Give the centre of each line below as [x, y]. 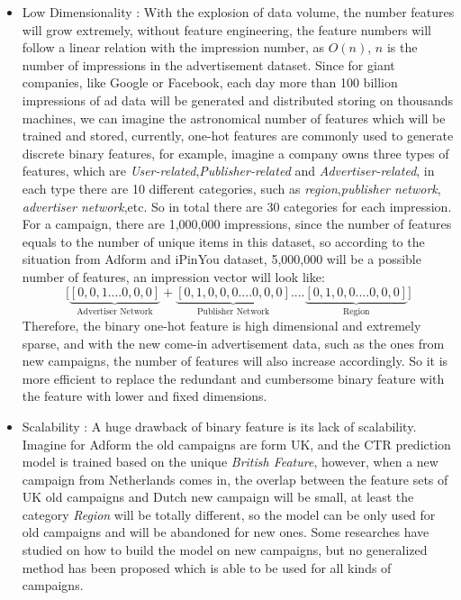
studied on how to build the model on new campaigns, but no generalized [225, 550]
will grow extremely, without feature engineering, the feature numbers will [226, 29]
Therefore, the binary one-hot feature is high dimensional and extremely [221, 325]
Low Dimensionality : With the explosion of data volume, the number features [238, 12]
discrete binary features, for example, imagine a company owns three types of [235, 153]
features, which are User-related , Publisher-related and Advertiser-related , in [228, 171]
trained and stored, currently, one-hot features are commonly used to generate [238, 136]
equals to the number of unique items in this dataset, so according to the [223, 241]
